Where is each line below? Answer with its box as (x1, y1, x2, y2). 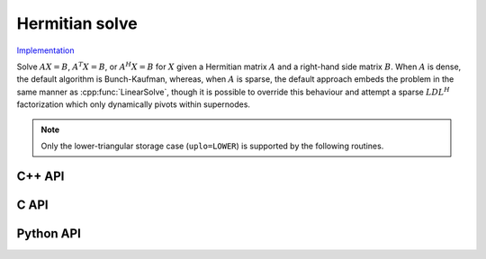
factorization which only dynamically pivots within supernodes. (16, 99, 251, 110)
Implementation (16, 45, 75, 56)
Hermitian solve (16, 13, 139, 33)
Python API (16, 226, 81, 241)
